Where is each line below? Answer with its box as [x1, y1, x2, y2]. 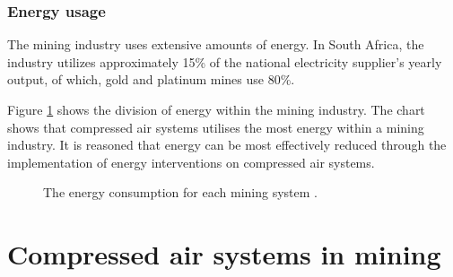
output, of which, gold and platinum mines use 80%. [7, 70, 295, 89]
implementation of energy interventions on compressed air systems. [7, 152, 375, 171]
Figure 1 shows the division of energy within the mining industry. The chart [7, 100, 425, 118]
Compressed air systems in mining [7, 236, 441, 273]
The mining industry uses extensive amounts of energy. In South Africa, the [7, 35, 424, 54]
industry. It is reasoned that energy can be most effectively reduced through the [7, 135, 447, 154]
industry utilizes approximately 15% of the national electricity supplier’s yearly [7, 52, 442, 71]
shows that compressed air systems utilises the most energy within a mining [7, 117, 424, 136]
